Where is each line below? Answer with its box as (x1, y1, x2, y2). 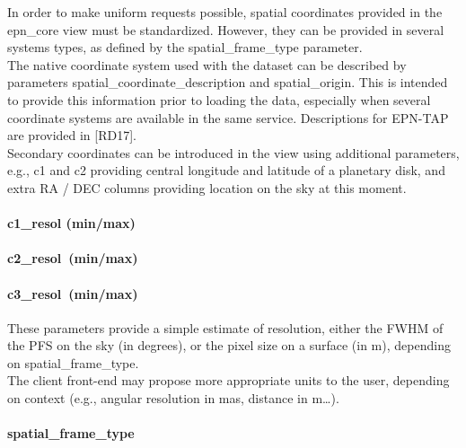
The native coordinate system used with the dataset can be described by (7, 55, 407, 74)
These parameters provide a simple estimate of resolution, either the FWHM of (7, 318, 444, 337)
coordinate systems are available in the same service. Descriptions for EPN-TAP (7, 108, 449, 127)
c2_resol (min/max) (7, 249, 138, 268)
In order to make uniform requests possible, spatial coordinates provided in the (7, 3, 443, 21)
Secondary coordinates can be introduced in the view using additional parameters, (7, 143, 460, 162)
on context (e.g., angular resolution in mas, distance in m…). (7, 389, 339, 408)
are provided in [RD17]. (7, 126, 136, 145)
